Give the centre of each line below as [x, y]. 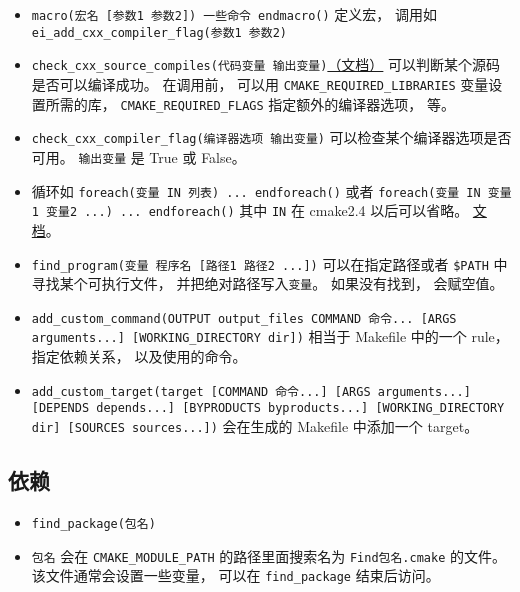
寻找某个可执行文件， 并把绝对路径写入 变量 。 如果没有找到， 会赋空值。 [267, 283]
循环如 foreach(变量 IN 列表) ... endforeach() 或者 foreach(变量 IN [256, 190]
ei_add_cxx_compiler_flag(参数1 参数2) [159, 32]
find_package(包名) [93, 523]
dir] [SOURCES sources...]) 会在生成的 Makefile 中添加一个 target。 [255, 426]
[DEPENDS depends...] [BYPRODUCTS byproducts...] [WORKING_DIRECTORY [268, 408]
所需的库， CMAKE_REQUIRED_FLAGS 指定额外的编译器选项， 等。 [250, 103]
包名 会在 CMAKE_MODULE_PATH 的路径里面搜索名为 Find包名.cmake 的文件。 [268, 555]
